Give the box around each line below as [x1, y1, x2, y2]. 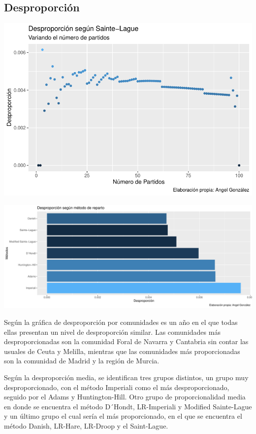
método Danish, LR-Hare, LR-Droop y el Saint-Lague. [4, 420, 168, 431]
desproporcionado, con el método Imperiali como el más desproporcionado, [4, 382, 229, 392]
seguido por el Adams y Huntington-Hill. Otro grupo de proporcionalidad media [4, 392, 246, 402]
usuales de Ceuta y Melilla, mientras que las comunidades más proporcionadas [4, 346, 240, 356]
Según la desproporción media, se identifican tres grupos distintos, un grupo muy [4, 372, 249, 382]
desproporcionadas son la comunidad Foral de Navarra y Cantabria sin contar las [4, 336, 249, 347]
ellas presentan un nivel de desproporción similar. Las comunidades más [4, 326, 221, 337]
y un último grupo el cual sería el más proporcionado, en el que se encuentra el [4, 411, 242, 421]
